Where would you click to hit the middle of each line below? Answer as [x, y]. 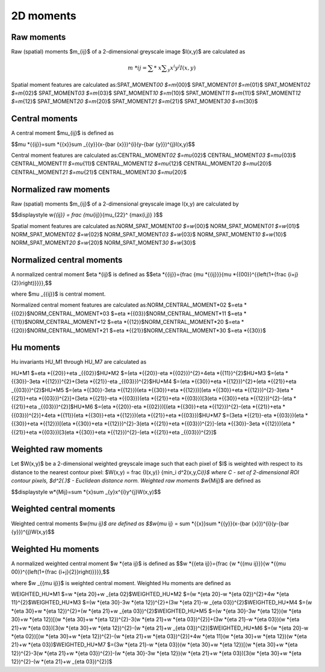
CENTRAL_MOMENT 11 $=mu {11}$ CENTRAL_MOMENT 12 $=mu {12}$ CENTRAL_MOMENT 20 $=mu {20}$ [141, 163]
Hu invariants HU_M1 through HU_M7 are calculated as [79, 362]
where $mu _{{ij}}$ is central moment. [58, 294]
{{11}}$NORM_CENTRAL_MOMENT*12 [59, 322]
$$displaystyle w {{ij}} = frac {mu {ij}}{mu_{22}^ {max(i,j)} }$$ [87, 215]
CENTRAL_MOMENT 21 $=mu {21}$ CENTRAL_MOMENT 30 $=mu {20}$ [99, 172]
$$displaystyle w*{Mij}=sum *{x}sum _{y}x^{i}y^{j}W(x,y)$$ [86, 492]
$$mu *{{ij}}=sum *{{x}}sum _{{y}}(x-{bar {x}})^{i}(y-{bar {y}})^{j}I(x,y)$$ [103, 144]
